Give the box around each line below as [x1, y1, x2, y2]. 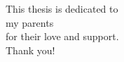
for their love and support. [6, 29, 119, 44]
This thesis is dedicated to [6, 1, 118, 15]
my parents [6, 15, 54, 30]
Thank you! [6, 42, 55, 57]
